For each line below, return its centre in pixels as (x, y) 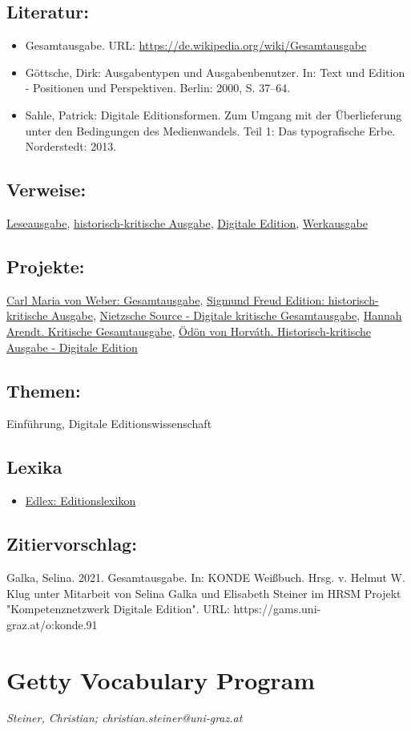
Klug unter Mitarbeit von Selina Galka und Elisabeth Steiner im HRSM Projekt (204, 593)
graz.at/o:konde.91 (52, 624)
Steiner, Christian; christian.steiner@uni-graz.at (125, 718)
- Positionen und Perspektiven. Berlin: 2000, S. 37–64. (158, 88)
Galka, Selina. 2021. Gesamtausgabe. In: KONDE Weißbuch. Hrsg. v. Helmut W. (206, 577)
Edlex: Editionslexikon (81, 501)
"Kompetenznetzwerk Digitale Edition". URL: (118, 609)
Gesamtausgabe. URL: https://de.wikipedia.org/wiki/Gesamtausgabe (196, 45)
